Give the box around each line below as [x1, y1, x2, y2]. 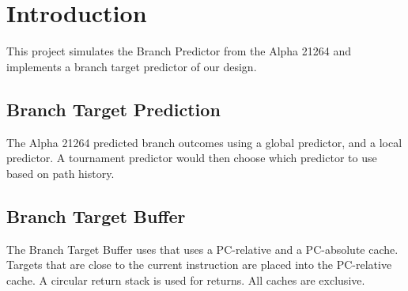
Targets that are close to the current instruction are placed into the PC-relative [6, 256, 392, 273]
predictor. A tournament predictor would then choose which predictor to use [6, 149, 377, 166]
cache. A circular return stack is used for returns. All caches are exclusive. [6, 271, 365, 288]
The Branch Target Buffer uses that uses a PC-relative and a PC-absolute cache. [6, 240, 399, 257]
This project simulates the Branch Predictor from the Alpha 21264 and [6, 43, 351, 59]
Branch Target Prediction [6, 96, 221, 121]
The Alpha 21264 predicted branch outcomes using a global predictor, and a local [6, 134, 402, 150]
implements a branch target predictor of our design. [6, 58, 257, 74]
